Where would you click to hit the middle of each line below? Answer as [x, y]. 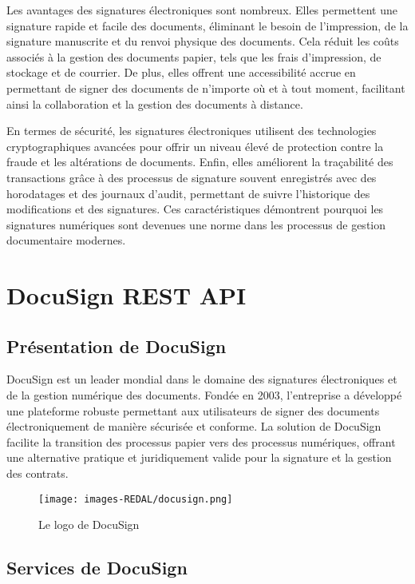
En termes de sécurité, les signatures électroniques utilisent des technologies [192, 131]
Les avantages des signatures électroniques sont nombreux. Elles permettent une [202, 10]
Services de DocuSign [97, 568]
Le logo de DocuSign [89, 524]
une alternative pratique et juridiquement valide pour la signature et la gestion [199, 457]
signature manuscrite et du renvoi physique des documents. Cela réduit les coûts [203, 41]
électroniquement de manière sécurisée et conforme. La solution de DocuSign [194, 426]
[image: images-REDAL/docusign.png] [136, 499]
